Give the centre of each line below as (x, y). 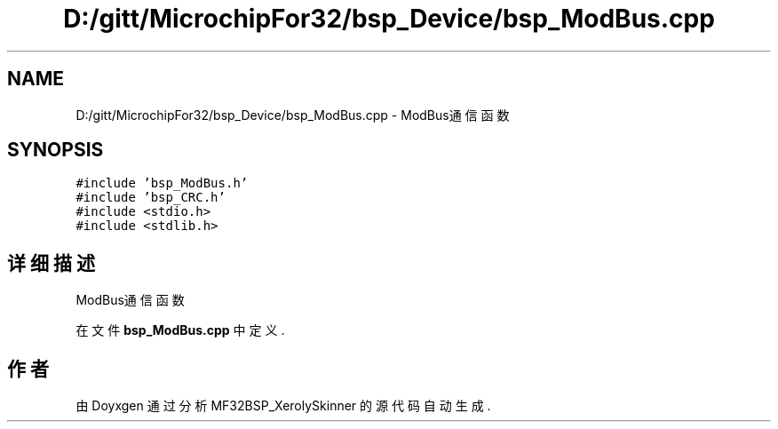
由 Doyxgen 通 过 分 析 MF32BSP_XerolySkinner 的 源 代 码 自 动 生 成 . (283, 406)
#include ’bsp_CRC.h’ (151, 198)
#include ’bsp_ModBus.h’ (162, 183)
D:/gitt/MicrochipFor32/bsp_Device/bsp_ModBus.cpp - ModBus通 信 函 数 (293, 115)
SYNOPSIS (56, 150)
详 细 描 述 (51, 263)
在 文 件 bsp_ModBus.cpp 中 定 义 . (180, 330)
